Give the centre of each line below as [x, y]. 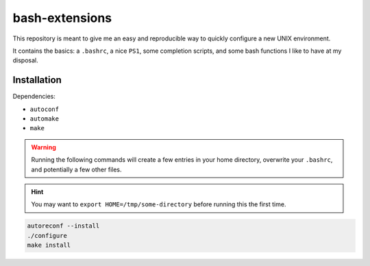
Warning [44, 147]
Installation [37, 80]
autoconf [45, 109]
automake [45, 119]
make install [49, 245]
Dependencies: [34, 97]
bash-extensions [62, 18]
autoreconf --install [63, 226]
